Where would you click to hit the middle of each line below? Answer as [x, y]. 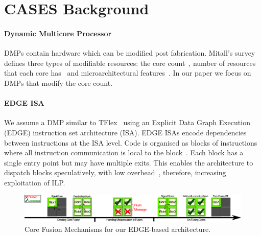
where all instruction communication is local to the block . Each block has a [124, 152]
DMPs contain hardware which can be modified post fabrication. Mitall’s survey [130, 53]
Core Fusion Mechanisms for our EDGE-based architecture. [118, 229]
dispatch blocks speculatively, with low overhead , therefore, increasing [115, 172]
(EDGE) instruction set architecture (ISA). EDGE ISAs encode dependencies [125, 132]
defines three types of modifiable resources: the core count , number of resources [130, 63]
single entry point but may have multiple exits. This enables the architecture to [129, 162]
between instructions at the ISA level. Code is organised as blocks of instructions [131, 142]
